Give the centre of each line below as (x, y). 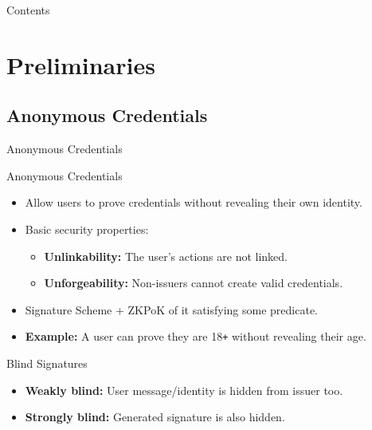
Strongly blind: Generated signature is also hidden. (155, 417)
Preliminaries (81, 64)
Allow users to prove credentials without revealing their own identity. (194, 202)
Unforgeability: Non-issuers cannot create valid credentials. (194, 283)
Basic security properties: (87, 229)
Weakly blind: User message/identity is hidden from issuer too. (184, 390)
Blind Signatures (47, 363)
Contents (28, 10)
